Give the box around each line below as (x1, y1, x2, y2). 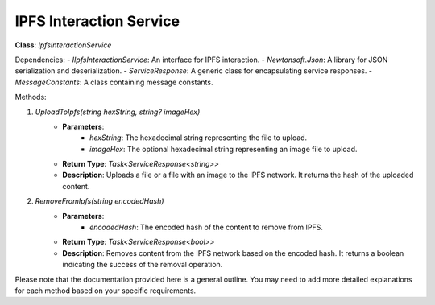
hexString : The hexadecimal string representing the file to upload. (89, 133, 308, 142)
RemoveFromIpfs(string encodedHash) (35, 196, 164, 206)
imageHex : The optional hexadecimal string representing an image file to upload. (89, 144, 358, 154)
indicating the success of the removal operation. (62, 260, 223, 270)
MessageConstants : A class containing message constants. (14, 77, 213, 87)
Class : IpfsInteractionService (14, 40, 112, 50)
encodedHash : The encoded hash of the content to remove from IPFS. (89, 222, 324, 233)
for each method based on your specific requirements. (14, 286, 197, 295)
